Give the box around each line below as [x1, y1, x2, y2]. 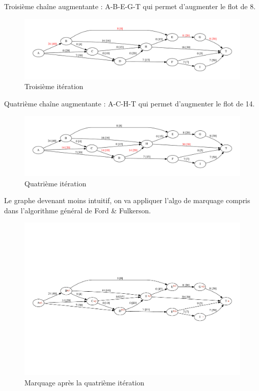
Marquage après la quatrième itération [24, 377, 145, 387]
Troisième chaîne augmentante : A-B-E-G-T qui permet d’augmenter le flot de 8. [4, 1, 256, 11]
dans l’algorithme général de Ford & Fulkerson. [4, 205, 151, 215]
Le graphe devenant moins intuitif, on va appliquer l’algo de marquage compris [4, 195, 250, 206]
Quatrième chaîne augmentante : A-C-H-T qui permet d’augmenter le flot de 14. [4, 98, 255, 109]
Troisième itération [24, 81, 83, 92]
